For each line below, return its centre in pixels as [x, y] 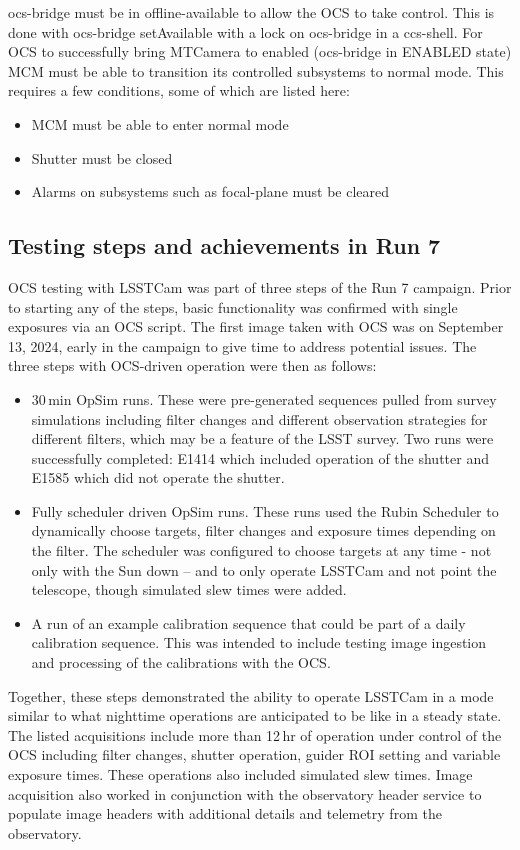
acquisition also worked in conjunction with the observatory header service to [245, 793]
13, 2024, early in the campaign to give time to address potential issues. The [242, 345]
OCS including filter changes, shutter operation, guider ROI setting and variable [254, 754]
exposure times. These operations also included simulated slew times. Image [240, 774]
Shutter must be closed [102, 157]
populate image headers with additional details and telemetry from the [225, 813]
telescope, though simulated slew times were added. [189, 589]
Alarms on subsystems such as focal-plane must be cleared [210, 191]
